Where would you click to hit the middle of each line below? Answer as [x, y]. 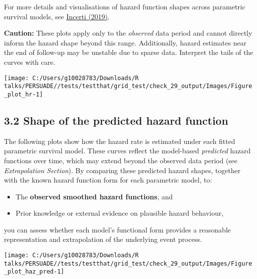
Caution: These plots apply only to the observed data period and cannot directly [128, 33]
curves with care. [30, 62]
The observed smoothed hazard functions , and [94, 196]
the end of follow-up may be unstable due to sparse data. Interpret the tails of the [129, 52]
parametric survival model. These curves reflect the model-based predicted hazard [128, 151]
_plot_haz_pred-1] [34, 272]
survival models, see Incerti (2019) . [57, 16]
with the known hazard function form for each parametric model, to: [108, 180]
